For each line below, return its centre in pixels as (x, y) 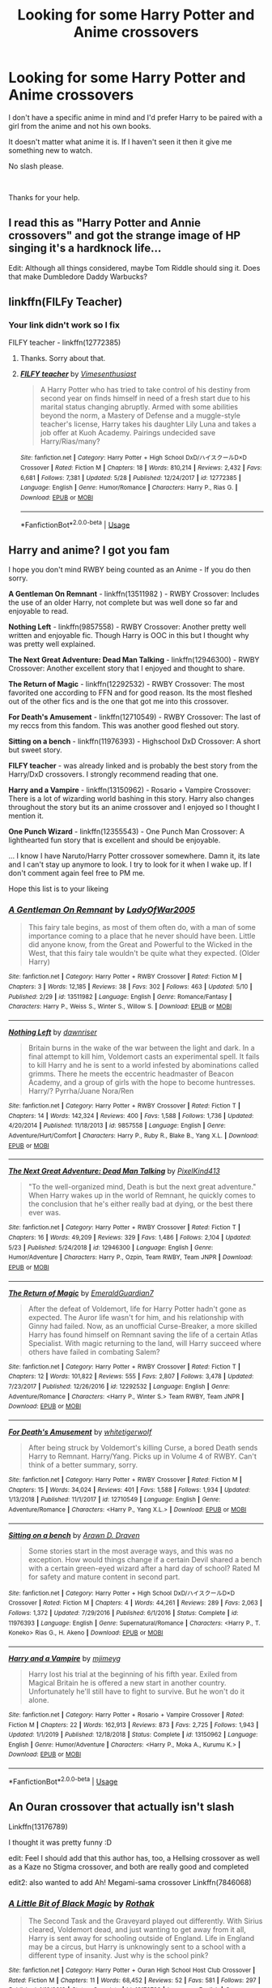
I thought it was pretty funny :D (60, 1842)
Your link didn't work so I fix (64, 325)
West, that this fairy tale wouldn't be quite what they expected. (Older (144, 953)
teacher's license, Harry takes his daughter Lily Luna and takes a (148, 424)
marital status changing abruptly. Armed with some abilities (139, 407)
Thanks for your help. (44, 197)
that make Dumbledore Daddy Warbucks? (78, 276)
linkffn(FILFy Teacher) (66, 302)
